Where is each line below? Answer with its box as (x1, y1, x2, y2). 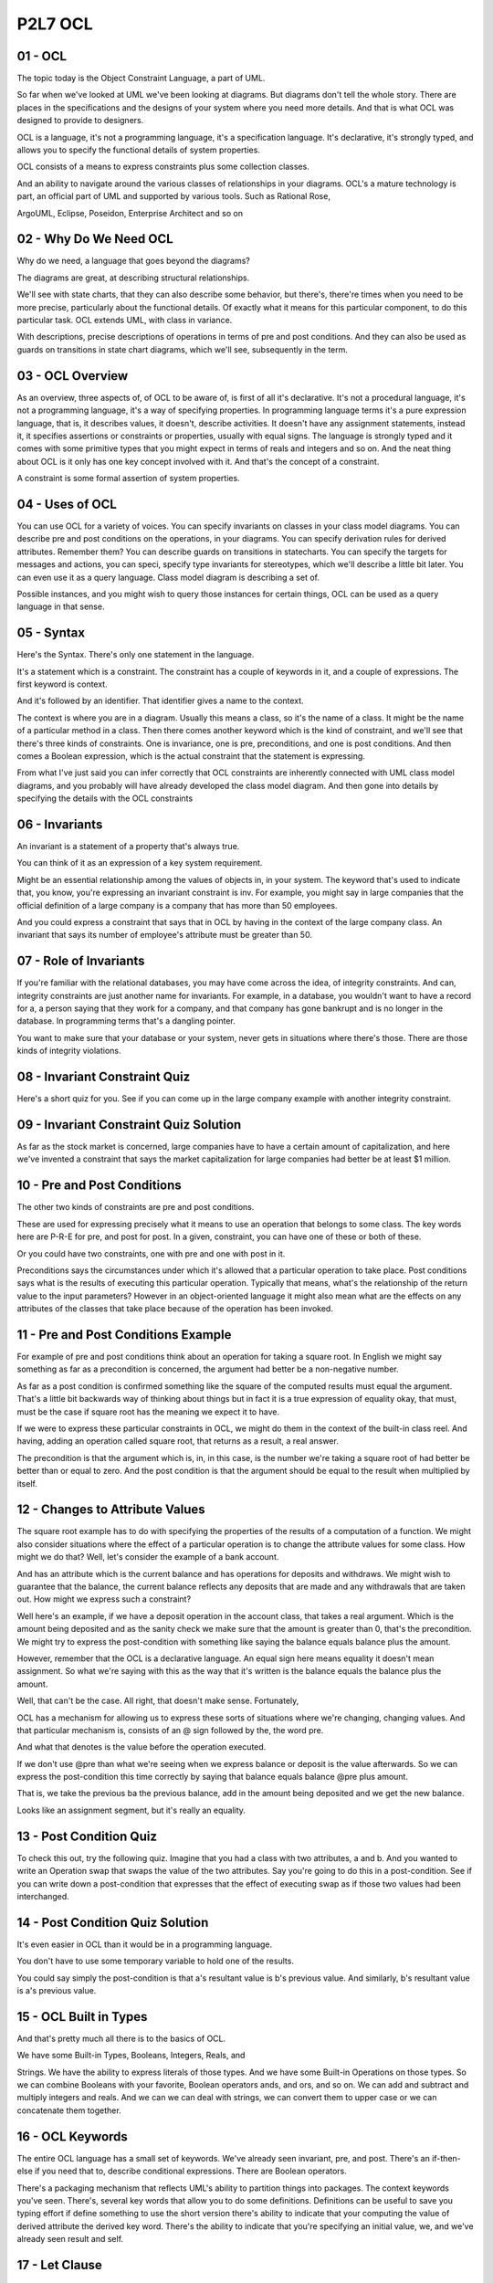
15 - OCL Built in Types (16, 2009, 148, 2025)
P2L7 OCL (16, 14, 93, 34)
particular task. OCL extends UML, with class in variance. (16, 315, 233, 326)
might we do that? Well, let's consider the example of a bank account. (16, 1552, 279, 1562)
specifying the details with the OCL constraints (16, 793, 194, 804)
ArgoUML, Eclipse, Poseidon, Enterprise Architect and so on (16, 207, 244, 218)
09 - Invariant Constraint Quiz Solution (16, 1117, 242, 1132)
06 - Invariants (16, 816, 103, 832)
